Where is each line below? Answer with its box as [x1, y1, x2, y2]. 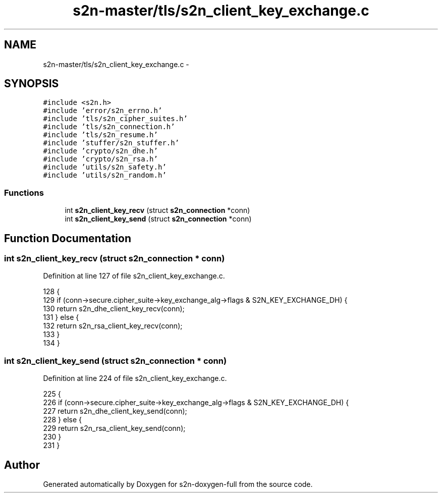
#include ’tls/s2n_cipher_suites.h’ [43, 115, 188, 123]
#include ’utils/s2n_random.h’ [43, 171, 167, 180]
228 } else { [43, 415, 82, 424]
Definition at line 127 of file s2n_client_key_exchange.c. [43, 271, 225, 281]
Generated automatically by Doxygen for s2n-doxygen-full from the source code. [43, 480, 313, 488]
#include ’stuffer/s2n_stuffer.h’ [43, 139, 180, 147]
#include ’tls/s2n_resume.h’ [43, 131, 158, 139]
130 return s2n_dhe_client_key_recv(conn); [43, 304, 185, 313]
